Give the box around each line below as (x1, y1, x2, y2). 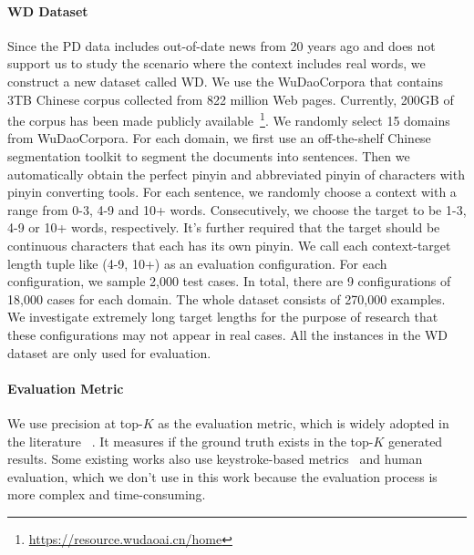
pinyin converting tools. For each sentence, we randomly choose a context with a (7, 182, 457, 201)
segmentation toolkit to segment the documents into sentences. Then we (7, 147, 410, 166)
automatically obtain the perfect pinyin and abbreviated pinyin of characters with (7, 164, 465, 183)
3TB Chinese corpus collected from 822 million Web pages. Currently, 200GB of (7, 89, 454, 108)
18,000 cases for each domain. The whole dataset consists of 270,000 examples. (7, 289, 446, 308)
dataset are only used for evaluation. (7, 343, 211, 362)
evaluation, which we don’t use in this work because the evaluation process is (7, 467, 438, 486)
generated (388, 431, 443, 450)
